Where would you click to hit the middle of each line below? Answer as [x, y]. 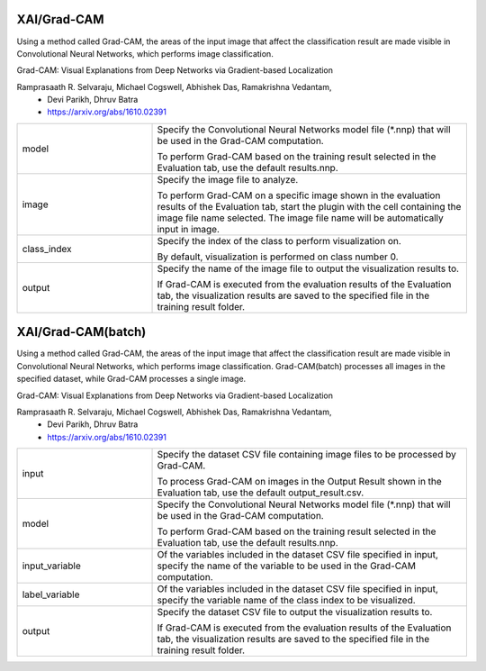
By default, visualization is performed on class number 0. [278, 257]
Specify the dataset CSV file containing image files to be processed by [306, 455]
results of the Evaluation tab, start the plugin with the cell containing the [309, 206]
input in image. [189, 229]
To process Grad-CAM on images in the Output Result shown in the [300, 482]
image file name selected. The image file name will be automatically [301, 218]
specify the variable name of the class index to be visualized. [286, 601]
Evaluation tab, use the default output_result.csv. [261, 493]
